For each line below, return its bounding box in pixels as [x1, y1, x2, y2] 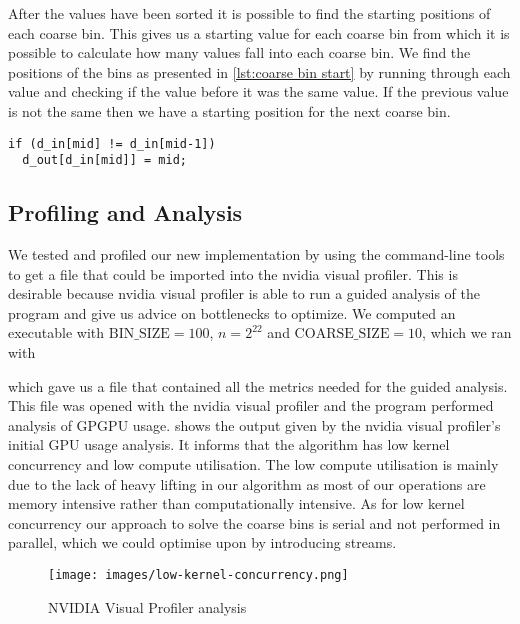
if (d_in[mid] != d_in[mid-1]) [8, 136, 216, 151]
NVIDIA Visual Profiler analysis [48, 596, 247, 617]
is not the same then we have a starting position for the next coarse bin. [8, 100, 451, 121]
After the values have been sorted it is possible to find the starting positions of [8, 3, 491, 23]
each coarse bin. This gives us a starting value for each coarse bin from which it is [8, 22, 510, 43]
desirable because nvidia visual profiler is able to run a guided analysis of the [8, 283, 480, 304]
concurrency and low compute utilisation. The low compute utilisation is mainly [8, 454, 499, 475]
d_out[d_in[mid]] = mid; [22, 153, 187, 168]
